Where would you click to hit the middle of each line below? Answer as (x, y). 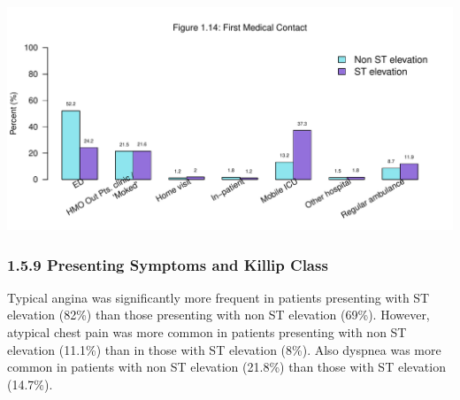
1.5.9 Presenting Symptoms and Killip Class (168, 264)
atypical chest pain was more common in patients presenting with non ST (207, 332)
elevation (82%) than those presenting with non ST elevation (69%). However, (218, 315)
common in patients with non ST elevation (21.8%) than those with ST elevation (226, 367)
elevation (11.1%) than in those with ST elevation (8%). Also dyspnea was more (224, 349)
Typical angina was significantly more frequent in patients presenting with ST (218, 297)
